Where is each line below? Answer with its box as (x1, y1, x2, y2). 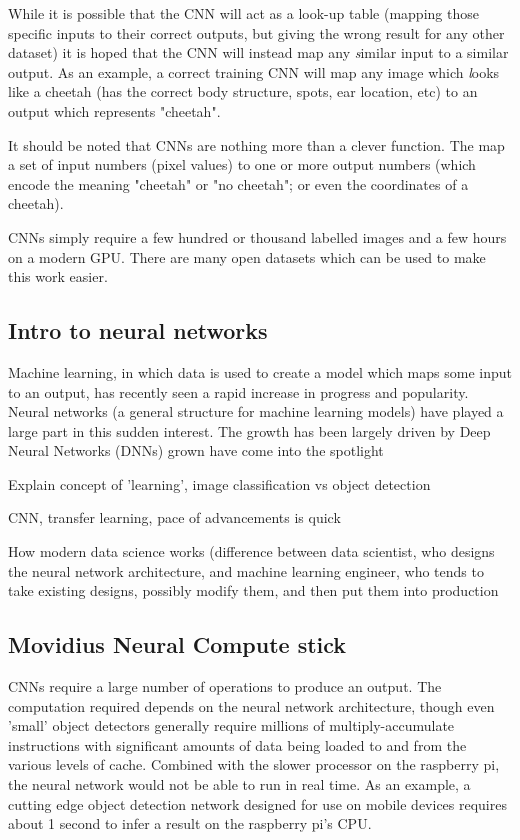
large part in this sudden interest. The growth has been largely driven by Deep (8, 420, 491, 441)
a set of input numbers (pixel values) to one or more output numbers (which (8, 154, 476, 175)
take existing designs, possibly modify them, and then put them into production (8, 580, 499, 601)
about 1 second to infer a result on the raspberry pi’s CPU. (8, 813, 372, 834)
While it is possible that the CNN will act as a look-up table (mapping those (8, 3, 479, 23)
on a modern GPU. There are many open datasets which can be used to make (8, 246, 486, 267)
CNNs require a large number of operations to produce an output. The (8, 676, 442, 697)
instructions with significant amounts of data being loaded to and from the (8, 734, 467, 755)
